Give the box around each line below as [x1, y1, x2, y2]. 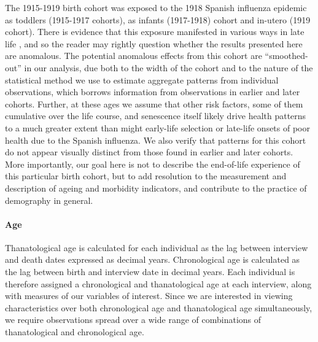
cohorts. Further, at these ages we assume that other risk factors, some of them [5, 97, 303, 110]
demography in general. [5, 193, 93, 206]
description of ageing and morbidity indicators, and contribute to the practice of [5, 181, 307, 194]
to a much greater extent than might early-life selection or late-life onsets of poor [5, 121, 310, 134]
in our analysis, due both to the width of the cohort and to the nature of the [24, 61, 313, 74]
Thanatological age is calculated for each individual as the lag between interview [5, 241, 308, 254]
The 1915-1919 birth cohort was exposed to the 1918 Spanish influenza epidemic [5, 1, 307, 14]
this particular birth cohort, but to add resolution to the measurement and [5, 169, 287, 182]
